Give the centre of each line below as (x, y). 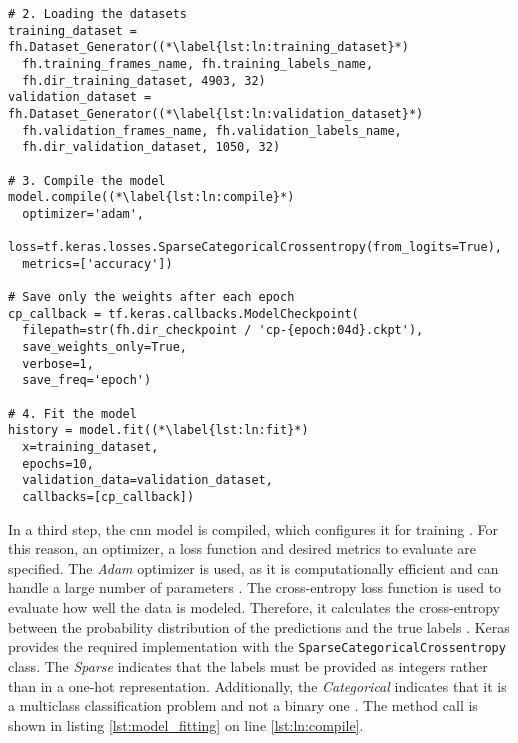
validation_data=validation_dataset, (147, 480)
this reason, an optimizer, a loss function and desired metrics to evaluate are (242, 548)
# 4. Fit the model (72, 413)
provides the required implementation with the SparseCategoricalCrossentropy (257, 646)
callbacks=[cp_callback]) (108, 497)
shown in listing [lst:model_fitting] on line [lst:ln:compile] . (186, 724)
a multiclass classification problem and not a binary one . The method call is (243, 705)
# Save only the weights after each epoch (151, 297)
